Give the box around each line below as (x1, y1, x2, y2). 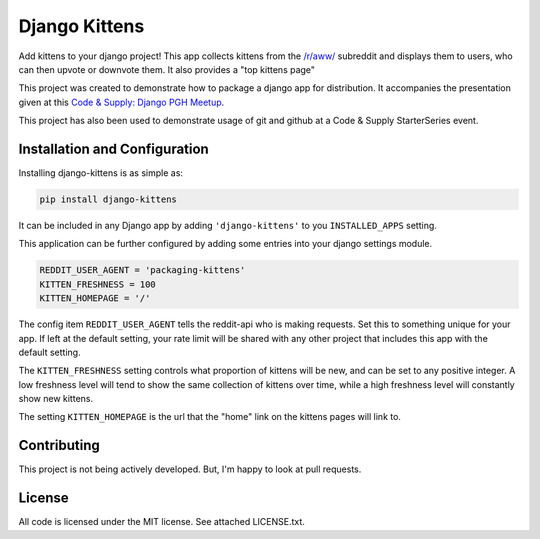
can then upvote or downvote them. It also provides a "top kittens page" (18, 63, 315, 75)
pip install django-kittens (39, 194, 177, 205)
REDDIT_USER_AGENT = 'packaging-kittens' (39, 265, 246, 276)
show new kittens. (18, 393, 94, 405)
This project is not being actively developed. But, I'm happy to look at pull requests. (18, 463, 362, 475)
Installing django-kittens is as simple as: (18, 167, 184, 179)
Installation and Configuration (18, 140, 209, 157)
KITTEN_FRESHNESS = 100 (39, 278, 157, 290)
